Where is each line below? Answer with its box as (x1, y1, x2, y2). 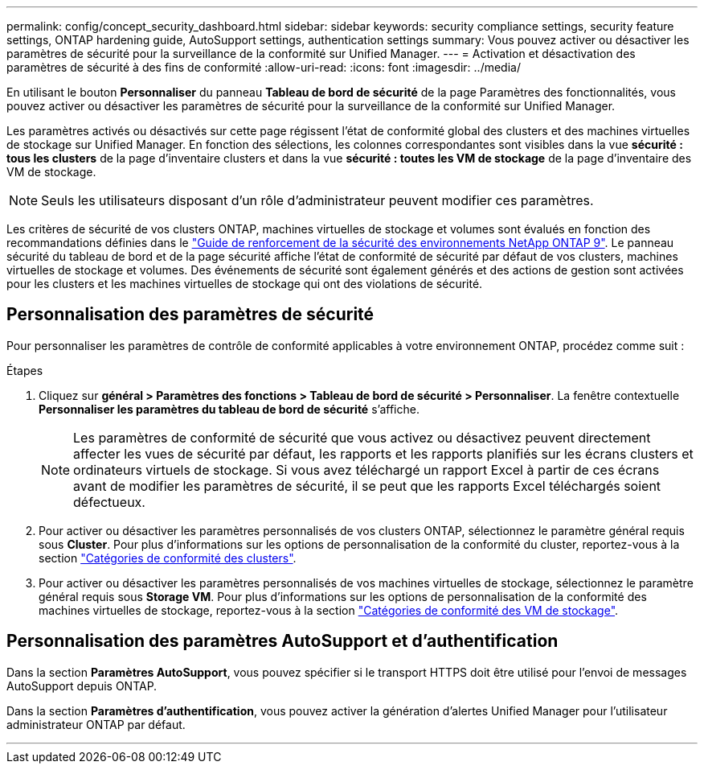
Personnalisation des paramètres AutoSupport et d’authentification (6, 631, 559, 652)
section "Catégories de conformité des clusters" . (39, 550, 297, 565)
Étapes (6, 363, 43, 377)
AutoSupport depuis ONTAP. (6, 678, 158, 693)
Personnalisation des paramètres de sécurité (6, 304, 375, 325)
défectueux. (73, 493, 145, 510)
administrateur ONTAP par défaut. (6, 717, 186, 731)
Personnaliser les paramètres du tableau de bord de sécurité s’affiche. (39, 401, 420, 416)
